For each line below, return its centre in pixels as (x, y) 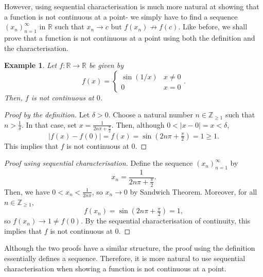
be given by (106, 65)
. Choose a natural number (151, 115)
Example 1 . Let (31, 65)
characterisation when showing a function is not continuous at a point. (115, 268)
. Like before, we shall (213, 27)
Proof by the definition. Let (47, 115)
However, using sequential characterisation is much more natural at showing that (132, 6)
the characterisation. (36, 48)
